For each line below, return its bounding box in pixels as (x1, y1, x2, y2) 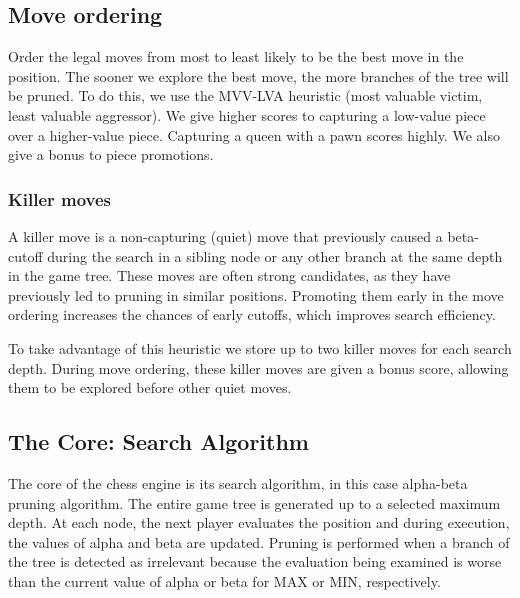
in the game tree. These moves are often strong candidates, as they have (8, 265, 451, 286)
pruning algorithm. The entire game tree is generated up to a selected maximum (8, 492, 501, 513)
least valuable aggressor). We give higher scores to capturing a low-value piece (8, 104, 486, 125)
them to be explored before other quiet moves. (8, 377, 292, 398)
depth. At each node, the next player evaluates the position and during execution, (8, 512, 510, 533)
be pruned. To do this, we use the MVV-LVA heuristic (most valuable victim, (8, 85, 483, 106)
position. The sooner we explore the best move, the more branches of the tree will (8, 65, 509, 86)
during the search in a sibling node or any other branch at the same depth (47, 245, 503, 266)
